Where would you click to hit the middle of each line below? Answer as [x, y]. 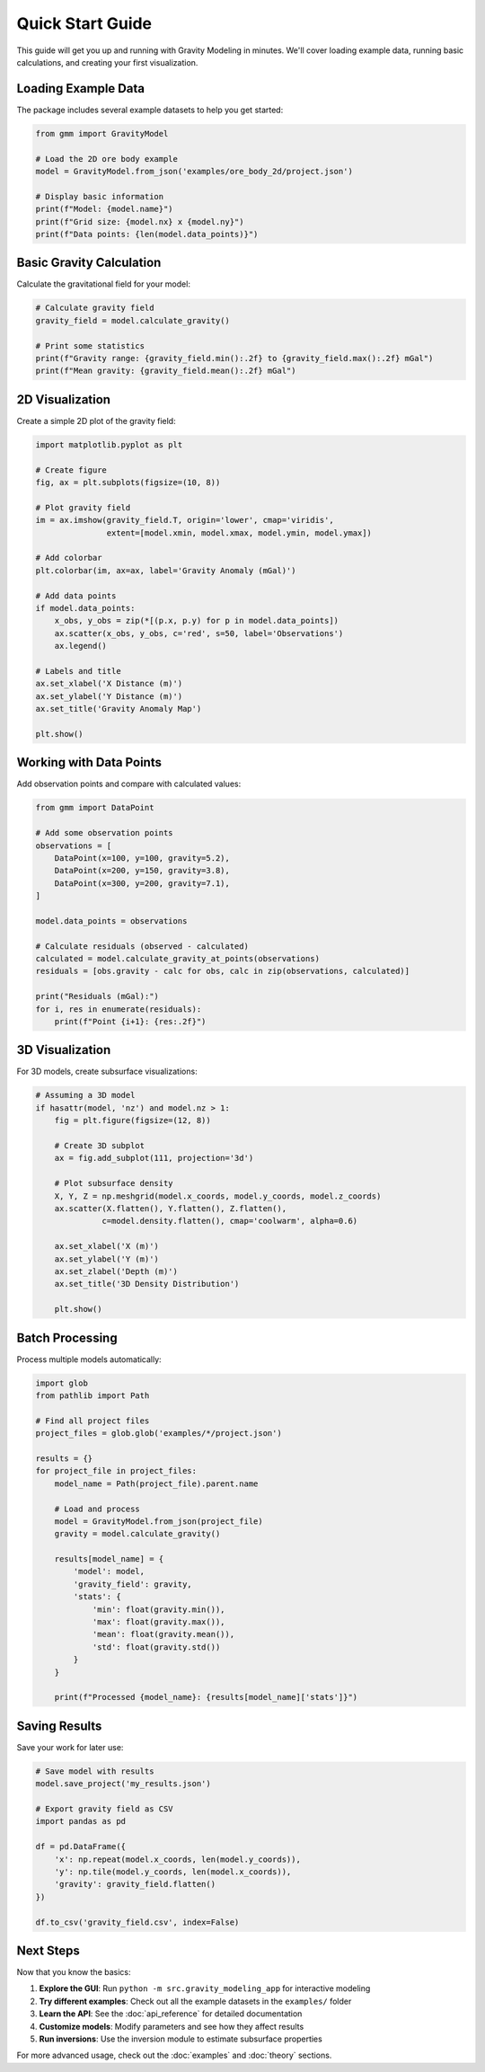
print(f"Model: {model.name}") [105, 209]
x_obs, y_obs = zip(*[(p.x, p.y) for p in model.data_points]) [197, 621]
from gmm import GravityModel [102, 133]
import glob [62, 1383]
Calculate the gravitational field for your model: [103, 284]
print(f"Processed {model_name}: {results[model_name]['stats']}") [206, 1697]
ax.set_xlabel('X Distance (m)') [109, 684]
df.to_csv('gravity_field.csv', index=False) [137, 1922]
